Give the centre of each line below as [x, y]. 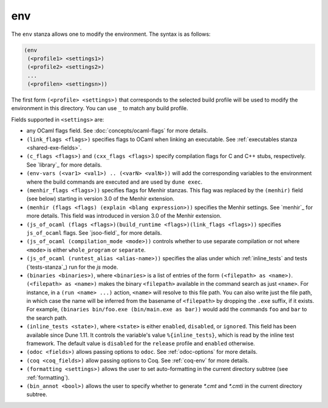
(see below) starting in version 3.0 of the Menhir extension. [101, 199]
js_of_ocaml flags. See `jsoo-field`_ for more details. [94, 233]
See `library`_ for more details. [64, 165]
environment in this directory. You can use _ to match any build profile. [100, 108]
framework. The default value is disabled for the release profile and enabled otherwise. [141, 344]
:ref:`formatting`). [48, 378]
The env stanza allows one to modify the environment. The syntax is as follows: [111, 34]
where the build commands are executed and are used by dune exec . [114, 182]
